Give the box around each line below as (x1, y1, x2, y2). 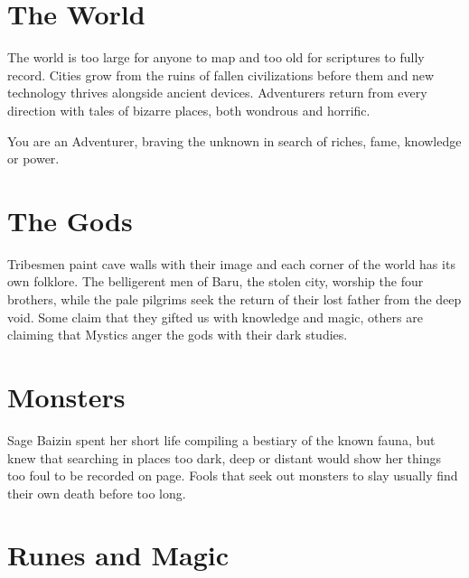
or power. (7, 149, 60, 168)
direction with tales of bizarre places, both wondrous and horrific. (7, 100, 371, 119)
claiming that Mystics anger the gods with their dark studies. (7, 325, 348, 344)
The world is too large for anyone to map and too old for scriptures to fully (7, 48, 425, 67)
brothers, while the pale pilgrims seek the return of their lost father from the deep (7, 290, 462, 308)
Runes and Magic (7, 536, 229, 573)
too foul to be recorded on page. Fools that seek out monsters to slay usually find (7, 466, 458, 485)
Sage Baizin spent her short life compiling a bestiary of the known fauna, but (7, 430, 436, 449)
